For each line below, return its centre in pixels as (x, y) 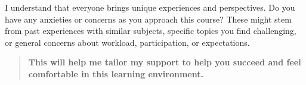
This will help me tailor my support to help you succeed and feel (165, 62)
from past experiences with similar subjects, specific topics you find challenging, (151, 31)
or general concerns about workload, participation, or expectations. (127, 42)
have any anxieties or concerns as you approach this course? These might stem (148, 19)
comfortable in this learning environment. (116, 73)
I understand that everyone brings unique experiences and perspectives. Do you (150, 7)
